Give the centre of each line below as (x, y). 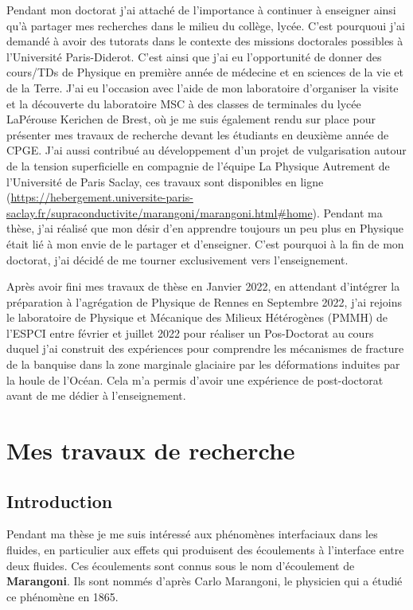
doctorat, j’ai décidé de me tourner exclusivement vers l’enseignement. (177, 259)
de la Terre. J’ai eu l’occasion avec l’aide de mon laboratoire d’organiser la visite (203, 87)
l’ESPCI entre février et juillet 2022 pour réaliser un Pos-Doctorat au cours (190, 332)
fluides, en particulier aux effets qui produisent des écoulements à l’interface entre (205, 550)
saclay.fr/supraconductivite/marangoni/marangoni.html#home (160, 212)
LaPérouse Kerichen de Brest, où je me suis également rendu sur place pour (191, 119)
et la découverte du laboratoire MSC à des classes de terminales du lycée (184, 103)
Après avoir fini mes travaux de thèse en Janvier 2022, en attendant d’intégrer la (203, 286)
